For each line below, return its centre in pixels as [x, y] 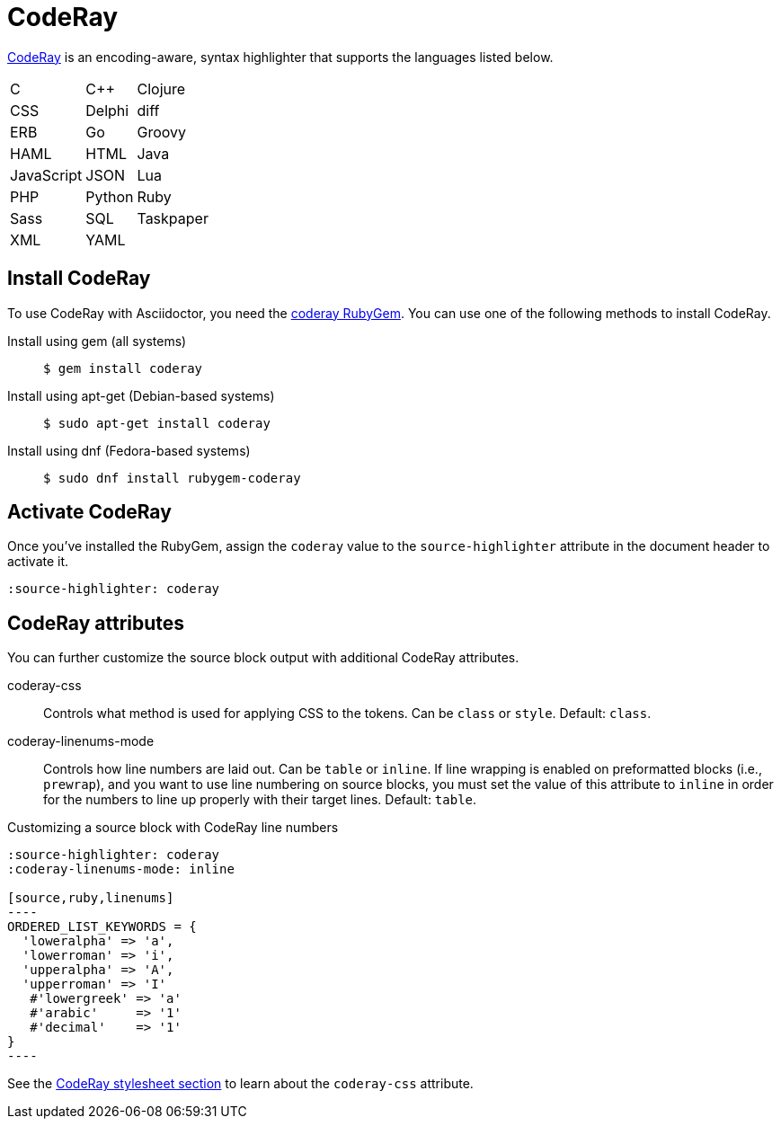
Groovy [162, 132]
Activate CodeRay [89, 512]
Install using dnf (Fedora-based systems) [129, 450]
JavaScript [46, 175]
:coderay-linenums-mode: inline [121, 869]
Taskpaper [173, 218]
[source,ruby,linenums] [91, 898]
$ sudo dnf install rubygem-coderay [172, 478]
